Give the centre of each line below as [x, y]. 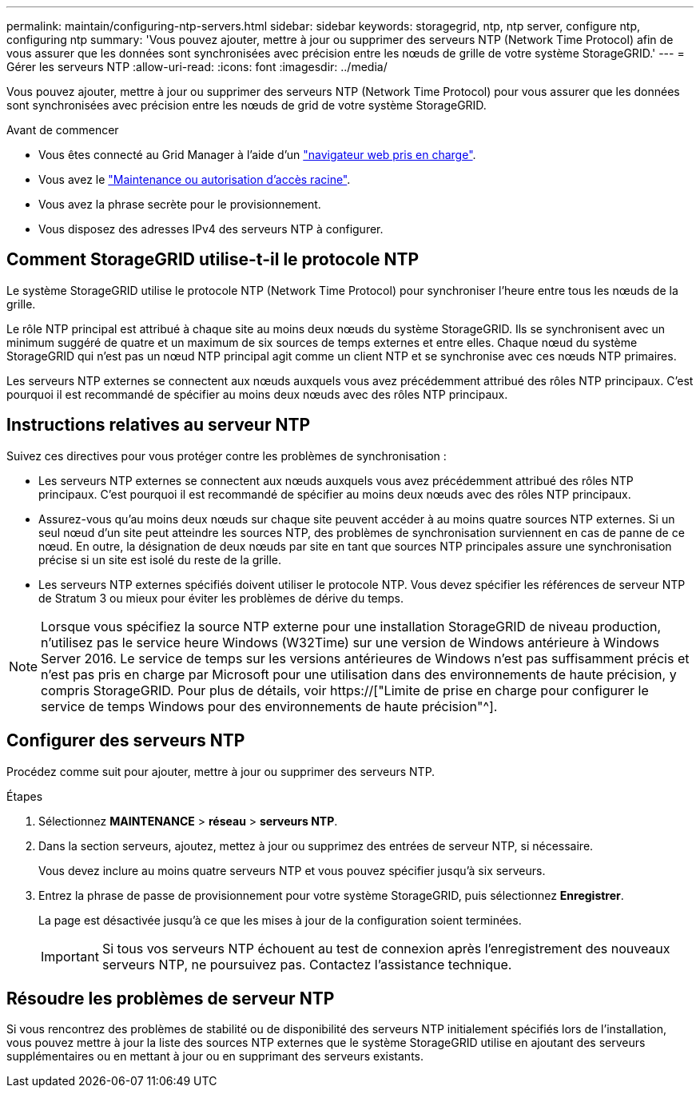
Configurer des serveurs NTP [126, 741]
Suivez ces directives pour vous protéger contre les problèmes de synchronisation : [227, 456]
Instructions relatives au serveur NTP [159, 425]
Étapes [25, 796]
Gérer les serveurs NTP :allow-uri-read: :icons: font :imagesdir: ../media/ [197, 67]
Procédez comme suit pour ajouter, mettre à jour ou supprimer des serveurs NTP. [221, 771]
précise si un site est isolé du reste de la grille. [160, 559]
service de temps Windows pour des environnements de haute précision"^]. [269, 706]
